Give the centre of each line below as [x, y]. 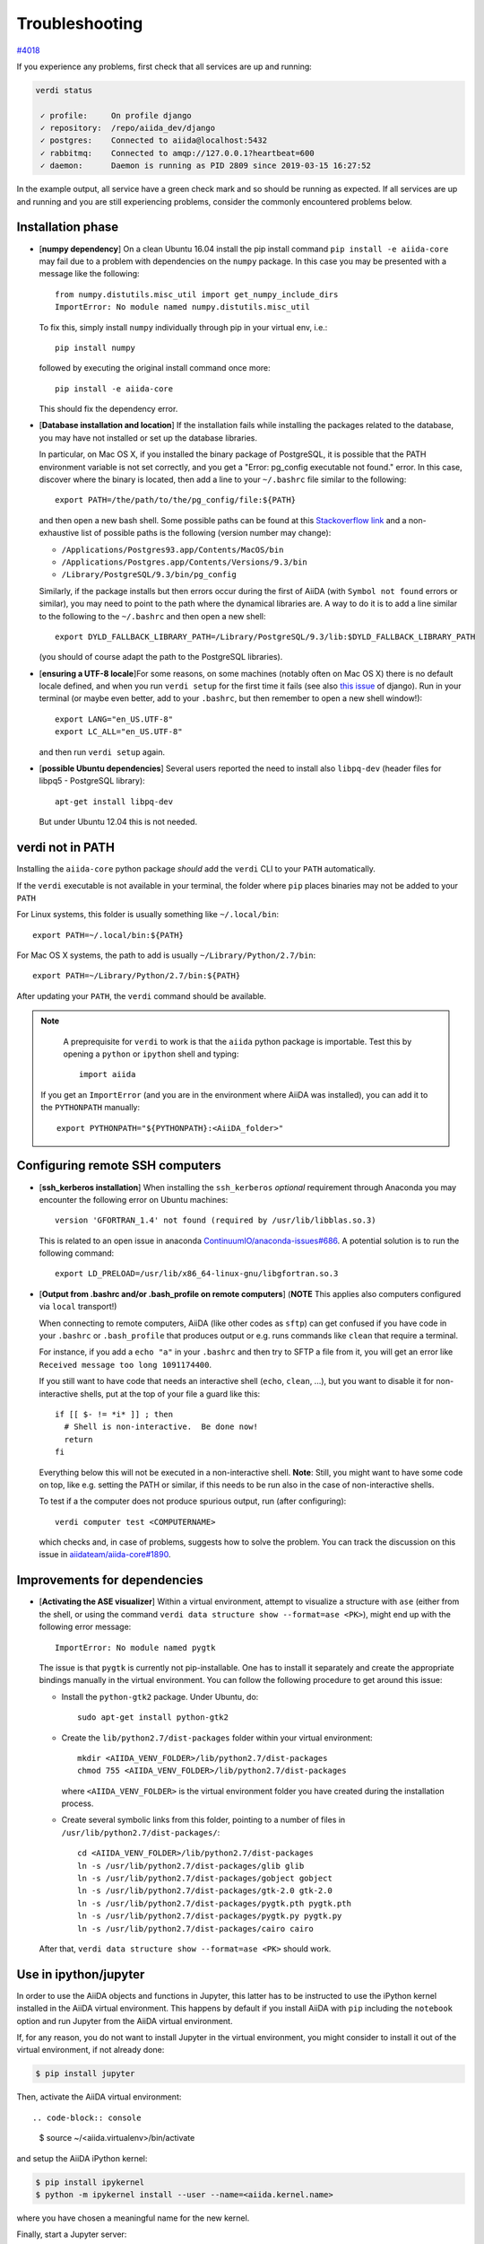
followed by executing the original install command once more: [155, 368]
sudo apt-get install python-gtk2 [153, 1718]
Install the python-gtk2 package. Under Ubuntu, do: [160, 1696]
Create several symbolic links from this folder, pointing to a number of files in [203, 1820]
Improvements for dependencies [110, 1580]
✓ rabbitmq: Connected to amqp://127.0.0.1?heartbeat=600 [177, 153]
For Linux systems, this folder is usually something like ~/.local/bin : [148, 915]
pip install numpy [95, 347]
